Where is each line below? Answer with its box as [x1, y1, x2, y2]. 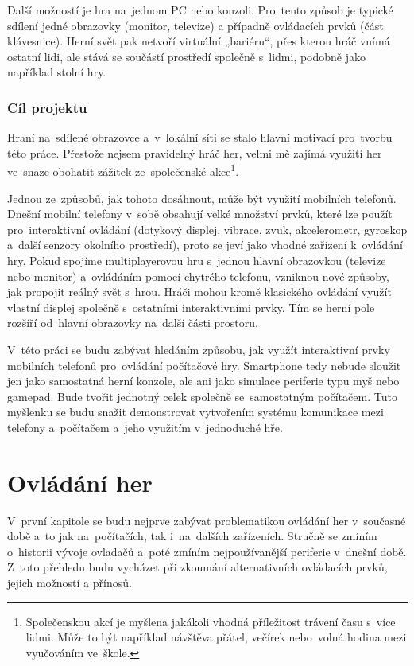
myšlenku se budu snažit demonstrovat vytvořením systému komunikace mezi [7, 403, 384, 420]
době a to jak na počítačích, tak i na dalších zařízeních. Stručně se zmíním [7, 528, 377, 544]
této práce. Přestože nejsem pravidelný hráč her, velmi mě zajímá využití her [7, 144, 382, 161]
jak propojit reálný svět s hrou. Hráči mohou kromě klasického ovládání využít [7, 283, 392, 300]
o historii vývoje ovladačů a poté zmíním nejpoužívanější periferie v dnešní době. [7, 543, 407, 559]
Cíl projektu [7, 97, 87, 117]
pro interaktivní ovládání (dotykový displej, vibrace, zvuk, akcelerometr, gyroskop [7, 220, 408, 237]
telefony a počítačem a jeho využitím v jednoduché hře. [7, 419, 283, 435]
